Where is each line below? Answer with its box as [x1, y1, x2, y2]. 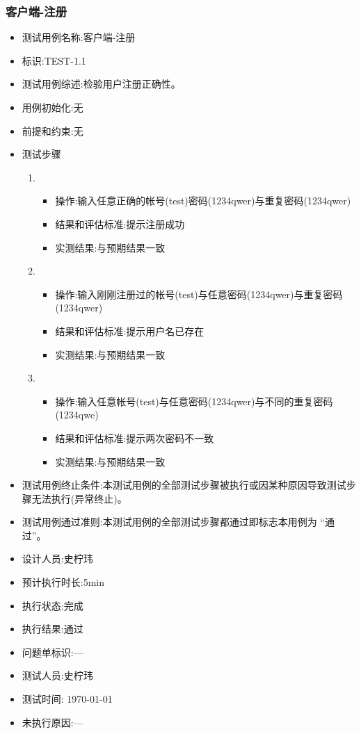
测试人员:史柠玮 [22, 668, 93, 683]
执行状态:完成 [22, 598, 83, 612]
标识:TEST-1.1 [22, 53, 86, 67]
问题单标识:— [22, 644, 83, 659]
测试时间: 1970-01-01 [22, 692, 113, 706]
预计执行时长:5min [22, 575, 105, 589]
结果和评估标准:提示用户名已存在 [55, 323, 204, 338]
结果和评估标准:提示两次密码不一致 [55, 430, 214, 445]
